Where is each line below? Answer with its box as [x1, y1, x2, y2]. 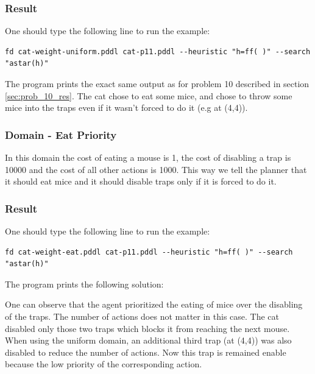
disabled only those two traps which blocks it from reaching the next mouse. [5, 322, 290, 334]
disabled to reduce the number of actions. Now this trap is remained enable [5, 345, 286, 358]
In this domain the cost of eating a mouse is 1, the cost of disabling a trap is [5, 151, 291, 163]
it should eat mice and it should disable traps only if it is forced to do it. [5, 175, 277, 188]
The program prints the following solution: [5, 277, 164, 290]
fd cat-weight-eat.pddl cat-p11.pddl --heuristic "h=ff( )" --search [5, 247, 293, 256]
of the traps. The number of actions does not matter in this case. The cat [5, 309, 280, 322]
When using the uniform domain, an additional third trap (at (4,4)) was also [5, 334, 292, 347]
